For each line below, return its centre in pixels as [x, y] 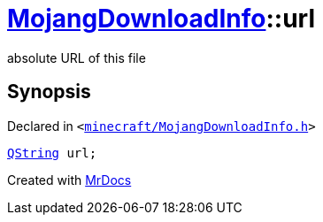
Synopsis [49, 92]
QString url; [52, 153]
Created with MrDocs [69, 180]
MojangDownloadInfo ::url [161, 19]
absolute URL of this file [77, 57]
